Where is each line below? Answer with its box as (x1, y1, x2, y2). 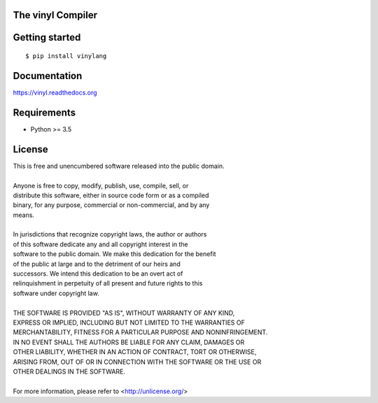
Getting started (13, 31, 81, 43)
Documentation (13, 70, 83, 82)
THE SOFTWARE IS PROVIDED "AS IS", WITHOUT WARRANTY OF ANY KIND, (13, 309, 235, 317)
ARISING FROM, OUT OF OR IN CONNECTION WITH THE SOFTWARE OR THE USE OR (13, 358, 262, 366)
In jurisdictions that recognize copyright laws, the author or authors (13, 230, 207, 239)
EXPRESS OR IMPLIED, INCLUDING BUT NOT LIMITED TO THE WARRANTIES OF (13, 318, 245, 327)
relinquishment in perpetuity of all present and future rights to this (13, 279, 203, 288)
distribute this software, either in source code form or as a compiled (13, 191, 209, 199)
